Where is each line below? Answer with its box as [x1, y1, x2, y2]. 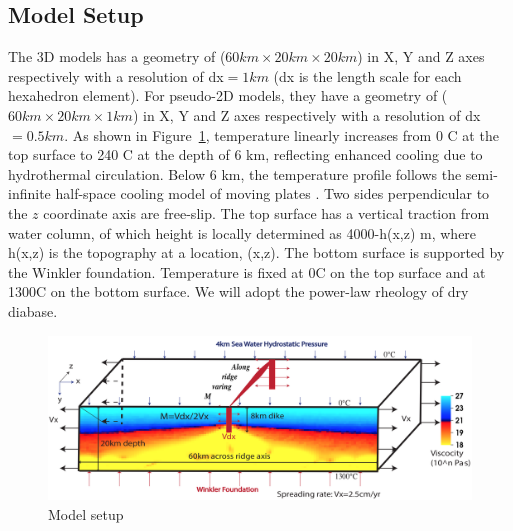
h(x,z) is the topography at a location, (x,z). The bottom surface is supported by [8, 242, 505, 263]
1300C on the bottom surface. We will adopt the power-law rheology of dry [8, 281, 469, 302]
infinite [8, 183, 51, 204]
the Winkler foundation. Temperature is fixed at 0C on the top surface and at [8, 261, 486, 282]
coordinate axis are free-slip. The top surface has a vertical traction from [43, 202, 490, 223]
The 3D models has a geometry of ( [8, 46, 226, 67]
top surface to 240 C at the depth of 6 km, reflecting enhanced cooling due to [8, 144, 483, 165]
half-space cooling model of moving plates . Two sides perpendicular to [55, 183, 490, 204]
